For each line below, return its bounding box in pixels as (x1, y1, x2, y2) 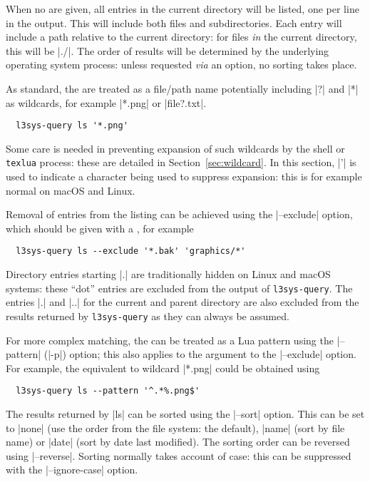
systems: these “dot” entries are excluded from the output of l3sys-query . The (6, 280, 353, 295)
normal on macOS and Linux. (6, 183, 135, 198)
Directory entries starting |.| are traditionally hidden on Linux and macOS (6, 267, 331, 282)
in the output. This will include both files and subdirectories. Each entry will (6, 15, 342, 30)
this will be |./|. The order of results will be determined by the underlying (6, 43, 329, 58)
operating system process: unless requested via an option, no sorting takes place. (6, 57, 357, 72)
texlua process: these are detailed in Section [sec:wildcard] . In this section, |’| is (6, 155, 356, 170)
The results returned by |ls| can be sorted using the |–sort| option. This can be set (6, 406, 365, 421)
